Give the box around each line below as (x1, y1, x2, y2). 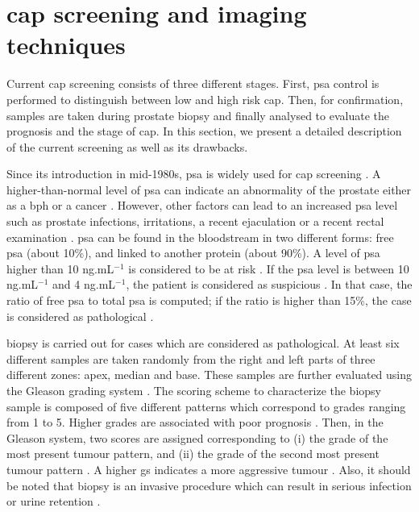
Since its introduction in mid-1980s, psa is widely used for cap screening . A (6, 165, 381, 182)
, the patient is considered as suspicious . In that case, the (126, 276, 413, 293)
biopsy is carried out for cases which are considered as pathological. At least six (6, 335, 400, 352)
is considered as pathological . (6, 307, 154, 324)
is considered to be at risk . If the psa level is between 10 (128, 260, 409, 277)
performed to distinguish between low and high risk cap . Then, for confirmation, (6, 90, 404, 107)
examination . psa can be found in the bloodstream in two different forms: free (6, 228, 394, 245)
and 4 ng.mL (52, 276, 116, 293)
